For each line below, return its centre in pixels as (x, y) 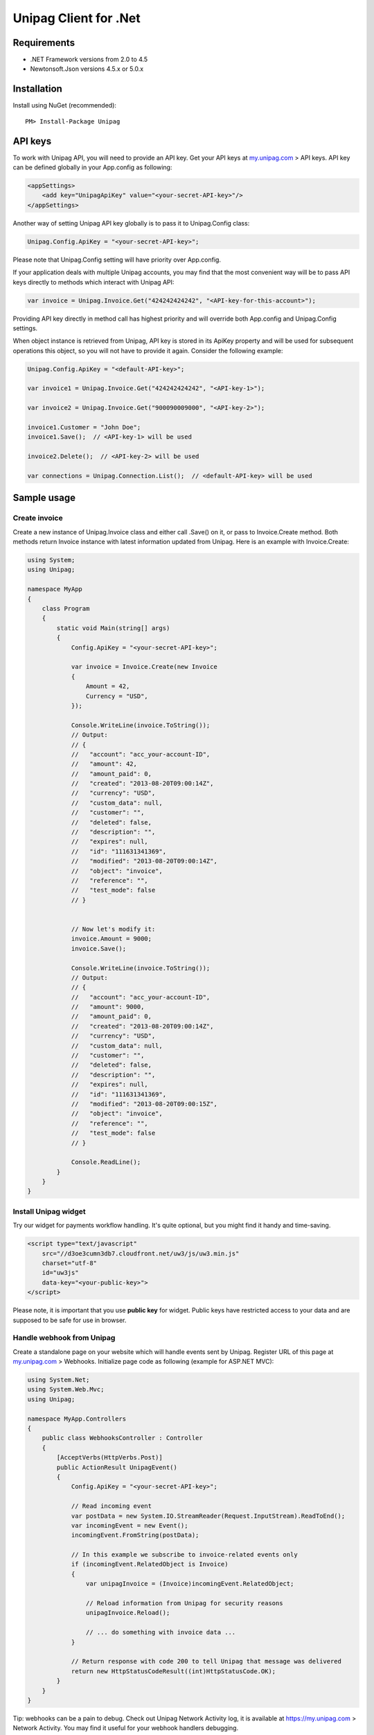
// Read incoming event (112, 1506)
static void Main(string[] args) (113, 628)
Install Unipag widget (49, 1211)
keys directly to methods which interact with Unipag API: (93, 282)
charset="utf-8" (69, 1263)
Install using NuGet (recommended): (65, 105)
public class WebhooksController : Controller (123, 1438)
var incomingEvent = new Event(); (130, 1525)
